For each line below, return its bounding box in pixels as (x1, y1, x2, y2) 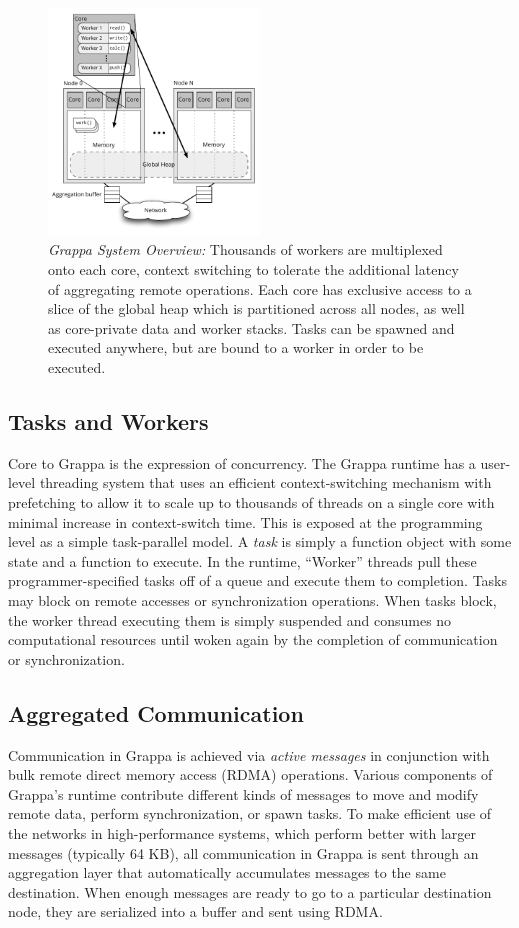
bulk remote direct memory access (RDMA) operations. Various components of (8, 764, 493, 785)
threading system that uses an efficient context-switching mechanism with (39, 472, 492, 493)
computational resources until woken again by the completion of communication (8, 629, 498, 650)
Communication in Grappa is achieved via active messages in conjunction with (8, 744, 490, 765)
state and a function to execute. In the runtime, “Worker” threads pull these (8, 550, 477, 571)
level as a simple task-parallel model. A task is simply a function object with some (8, 531, 512, 552)
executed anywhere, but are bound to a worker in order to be (48, 337, 424, 358)
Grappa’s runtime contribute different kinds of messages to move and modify (8, 783, 479, 804)
